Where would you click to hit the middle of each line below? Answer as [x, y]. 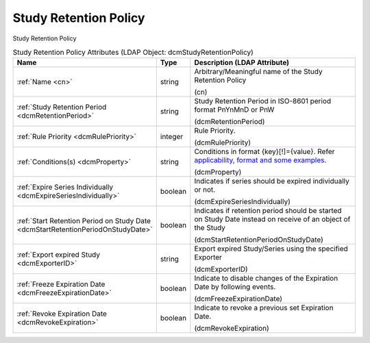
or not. [205, 190]
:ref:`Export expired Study [59, 255]
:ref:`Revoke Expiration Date [62, 314]
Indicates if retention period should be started [268, 211]
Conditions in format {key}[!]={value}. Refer [264, 152]
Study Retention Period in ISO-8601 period [263, 101]
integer [172, 137]
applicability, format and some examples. [260, 160]
